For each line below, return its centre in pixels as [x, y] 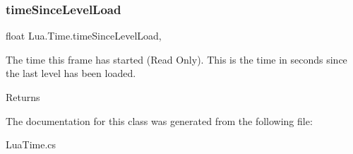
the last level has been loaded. [71, 73]
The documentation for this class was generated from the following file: [159, 120]
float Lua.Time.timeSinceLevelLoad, [84, 36]
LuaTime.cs [31, 144]
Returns [23, 97]
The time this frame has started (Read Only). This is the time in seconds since [176, 59]
